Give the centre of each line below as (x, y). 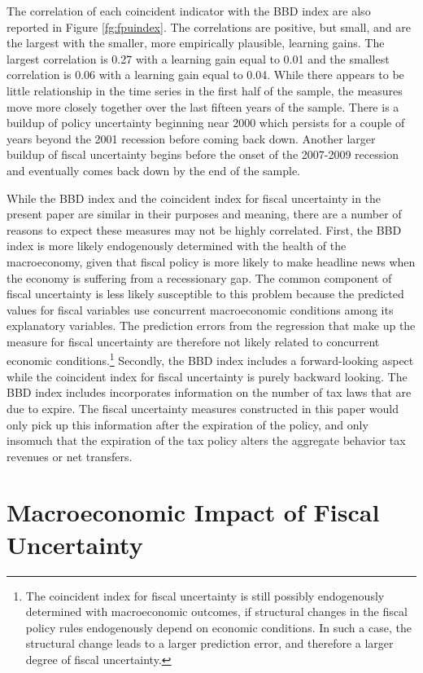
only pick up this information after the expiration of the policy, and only (188, 424)
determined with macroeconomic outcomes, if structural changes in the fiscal (216, 611)
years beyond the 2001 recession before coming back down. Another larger (191, 138)
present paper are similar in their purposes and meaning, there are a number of (204, 214)
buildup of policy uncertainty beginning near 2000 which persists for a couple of (206, 123)
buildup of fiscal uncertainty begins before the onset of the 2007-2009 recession (203, 154)
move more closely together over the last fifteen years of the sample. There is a (203, 106)
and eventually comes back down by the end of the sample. (154, 170)
